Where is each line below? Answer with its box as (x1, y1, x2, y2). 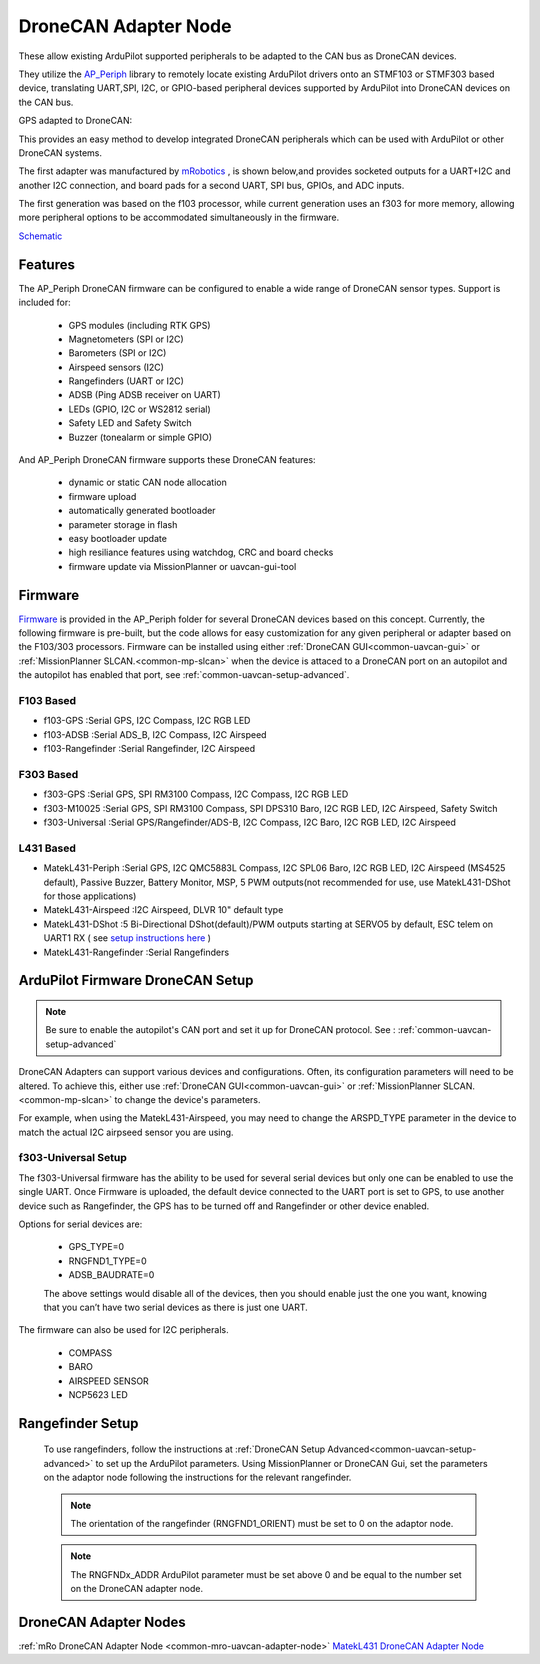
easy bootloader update (68, 533, 167, 544)
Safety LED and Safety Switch (68, 417, 192, 429)
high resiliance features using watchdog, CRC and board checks (68, 546, 334, 559)
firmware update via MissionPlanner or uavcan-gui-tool (68, 560, 297, 572)
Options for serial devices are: (18, 1218, 143, 1230)
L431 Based (18, 841, 77, 855)
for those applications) (43, 890, 137, 902)
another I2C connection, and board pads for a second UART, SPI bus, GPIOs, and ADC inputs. (18, 179, 405, 191)
